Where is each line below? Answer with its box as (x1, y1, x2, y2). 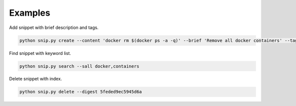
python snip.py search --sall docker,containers (19, 63, 140, 69)
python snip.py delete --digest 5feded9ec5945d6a (19, 89, 142, 95)
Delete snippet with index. (9, 76, 62, 82)
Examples (9, 7, 50, 18)
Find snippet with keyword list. (9, 50, 72, 56)
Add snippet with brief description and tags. (9, 25, 99, 30)
